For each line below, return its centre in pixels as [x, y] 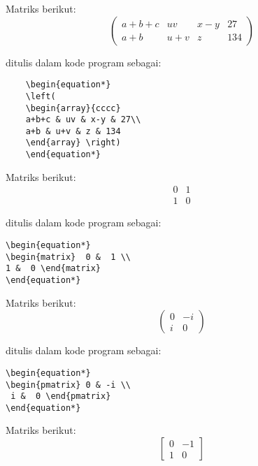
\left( [41, 96]
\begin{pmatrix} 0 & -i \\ [68, 385]
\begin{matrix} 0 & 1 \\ [68, 257]
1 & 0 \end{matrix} [53, 269]
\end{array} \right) [73, 143]
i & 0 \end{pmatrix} [61, 396]
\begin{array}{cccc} [73, 108]
